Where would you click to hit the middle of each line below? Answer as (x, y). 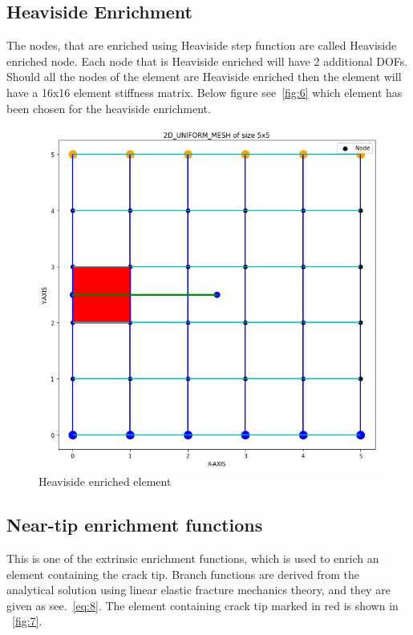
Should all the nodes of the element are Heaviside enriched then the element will (204, 77)
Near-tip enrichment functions (135, 525)
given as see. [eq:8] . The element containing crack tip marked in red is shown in (202, 605)
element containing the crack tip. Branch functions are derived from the (183, 574)
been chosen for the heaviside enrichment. (109, 108)
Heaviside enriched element (105, 481)
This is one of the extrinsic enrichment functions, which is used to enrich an (193, 558)
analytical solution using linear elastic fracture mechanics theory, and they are (198, 590)
